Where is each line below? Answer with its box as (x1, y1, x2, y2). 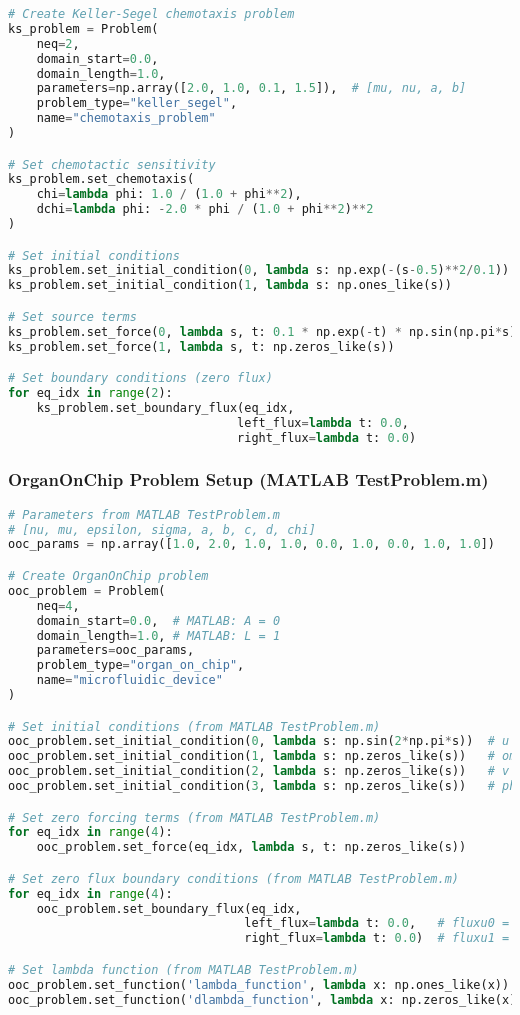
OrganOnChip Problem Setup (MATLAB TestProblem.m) (8, 467, 489, 492)
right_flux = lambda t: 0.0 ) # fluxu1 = (244, 931, 510, 946)
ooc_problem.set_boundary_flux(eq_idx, (36, 901, 302, 916)
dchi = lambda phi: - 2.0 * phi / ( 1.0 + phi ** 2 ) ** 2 (36, 202, 374, 217)
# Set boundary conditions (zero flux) (8, 371, 273, 386)
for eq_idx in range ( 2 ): (8, 386, 173, 400)
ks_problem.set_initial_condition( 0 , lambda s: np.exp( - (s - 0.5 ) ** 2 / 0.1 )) (8, 263, 510, 278)
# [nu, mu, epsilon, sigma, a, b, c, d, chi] (8, 522, 316, 537)
